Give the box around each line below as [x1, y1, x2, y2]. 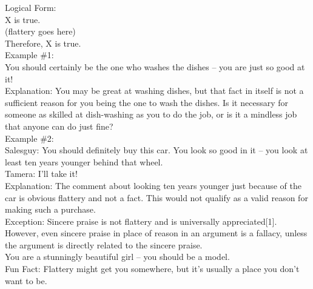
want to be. [5, 274, 47, 287]
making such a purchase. [5, 203, 96, 216]
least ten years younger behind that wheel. [5, 155, 163, 168]
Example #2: [5, 131, 54, 144]
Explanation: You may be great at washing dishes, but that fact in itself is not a [5, 84, 304, 97]
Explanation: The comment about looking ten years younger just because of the [5, 179, 301, 191]
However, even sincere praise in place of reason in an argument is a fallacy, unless [5, 227, 308, 239]
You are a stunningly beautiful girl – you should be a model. [5, 250, 230, 263]
